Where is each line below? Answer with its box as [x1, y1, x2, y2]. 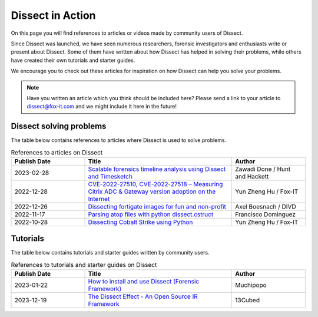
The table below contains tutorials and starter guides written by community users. [11, 249, 210, 256]
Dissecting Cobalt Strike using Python [88, 218, 193, 226]
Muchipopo [234, 281, 267, 289]
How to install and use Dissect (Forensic [88, 278, 200, 286]
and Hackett [234, 172, 269, 180]
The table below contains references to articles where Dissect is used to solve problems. [11, 137, 227, 144]
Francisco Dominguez [234, 210, 296, 218]
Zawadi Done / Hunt [234, 165, 291, 173]
